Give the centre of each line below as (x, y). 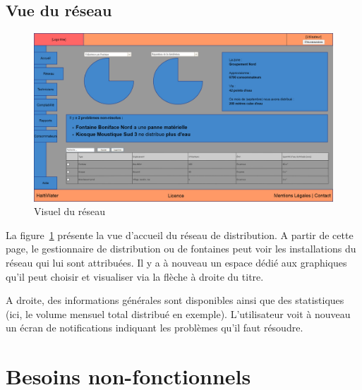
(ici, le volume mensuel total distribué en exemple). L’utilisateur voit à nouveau (178, 313)
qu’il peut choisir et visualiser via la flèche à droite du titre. (135, 276)
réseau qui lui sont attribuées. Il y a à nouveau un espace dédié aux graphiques (176, 263)
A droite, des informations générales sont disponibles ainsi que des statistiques (175, 300)
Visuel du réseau (70, 211)
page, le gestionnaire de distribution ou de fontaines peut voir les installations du (181, 249)
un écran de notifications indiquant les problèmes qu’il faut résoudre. (155, 328)
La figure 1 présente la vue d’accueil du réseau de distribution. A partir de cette (180, 234)
